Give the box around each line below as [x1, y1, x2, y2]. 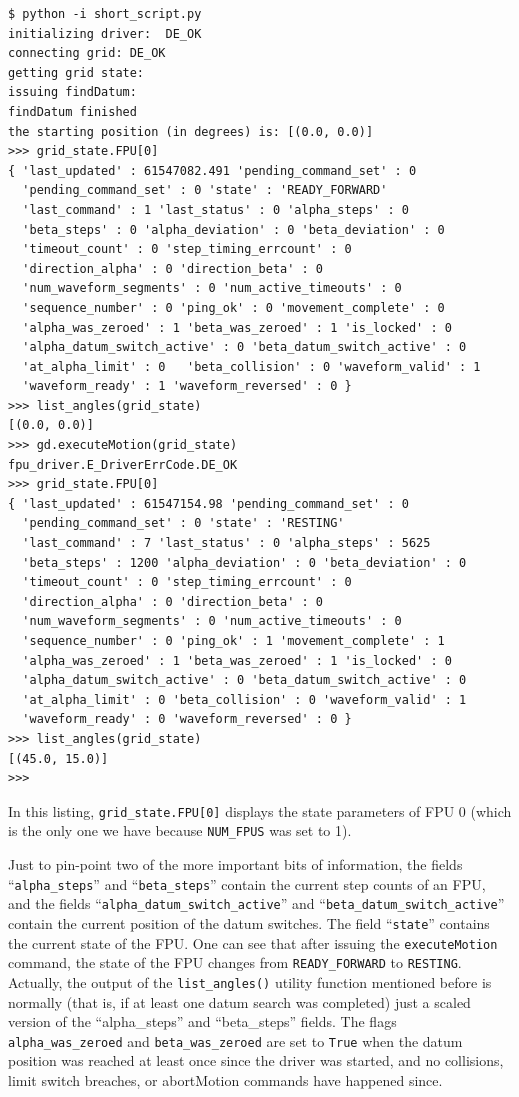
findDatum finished [8, 104, 137, 119]
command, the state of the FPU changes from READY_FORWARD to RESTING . [8, 952, 462, 973]
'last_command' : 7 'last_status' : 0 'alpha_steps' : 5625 [22, 536, 431, 551]
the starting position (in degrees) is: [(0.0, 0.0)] [8, 124, 374, 139]
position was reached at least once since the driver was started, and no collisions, [8, 1050, 504, 1071]
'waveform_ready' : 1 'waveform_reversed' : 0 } [22, 379, 352, 394]
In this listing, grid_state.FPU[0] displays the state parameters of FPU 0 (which [8, 800, 512, 821]
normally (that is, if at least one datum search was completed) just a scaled [8, 991, 471, 1012]
